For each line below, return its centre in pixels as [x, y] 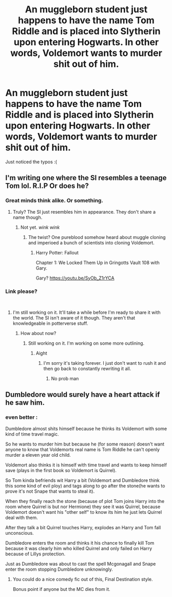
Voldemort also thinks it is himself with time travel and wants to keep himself [86, 465]
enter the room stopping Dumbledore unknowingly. [59, 569]
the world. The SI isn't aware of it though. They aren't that [74, 318]
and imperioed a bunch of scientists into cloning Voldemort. [91, 242]
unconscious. [20, 533]
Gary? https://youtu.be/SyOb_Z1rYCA [75, 278]
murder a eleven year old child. [38, 455]
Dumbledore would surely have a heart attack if [83, 395]
